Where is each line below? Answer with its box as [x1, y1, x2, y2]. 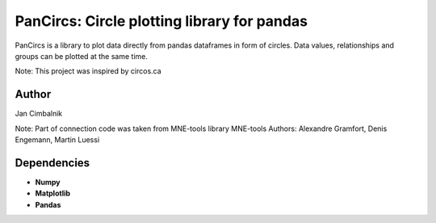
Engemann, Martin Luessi [15, 135, 100, 145]
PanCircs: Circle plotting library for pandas [15, 12, 308, 30]
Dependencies [15, 156, 90, 170]
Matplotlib [35, 188, 71, 198]
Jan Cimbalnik [15, 109, 63, 119]
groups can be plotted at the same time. [15, 51, 149, 61]
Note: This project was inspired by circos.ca [15, 66, 161, 76]
